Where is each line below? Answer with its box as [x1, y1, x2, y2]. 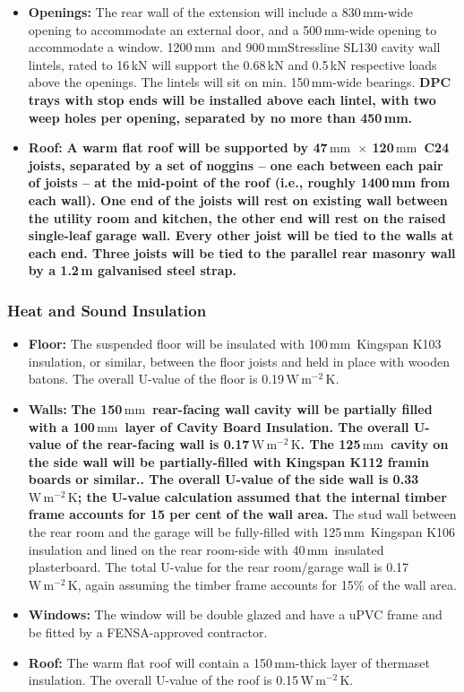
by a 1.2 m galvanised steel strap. [28, 261, 236, 280]
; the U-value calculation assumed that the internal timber [77, 487, 447, 506]
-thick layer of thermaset [295, 653, 430, 671]
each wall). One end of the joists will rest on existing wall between [28, 190, 448, 209]
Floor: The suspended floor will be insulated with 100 [28, 334, 328, 353]
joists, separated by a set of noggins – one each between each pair [28, 155, 443, 174]
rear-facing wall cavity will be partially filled [152, 399, 433, 418]
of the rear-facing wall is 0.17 [65, 435, 250, 454]
